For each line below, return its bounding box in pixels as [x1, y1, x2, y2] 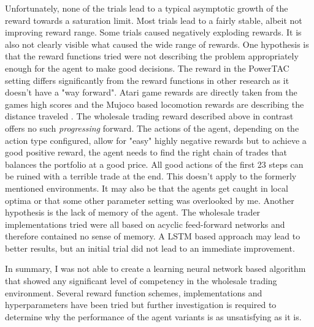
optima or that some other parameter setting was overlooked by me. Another [5, 194, 294, 206]
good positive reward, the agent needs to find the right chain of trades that [5, 146, 288, 159]
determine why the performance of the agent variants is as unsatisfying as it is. [5, 310, 302, 323]
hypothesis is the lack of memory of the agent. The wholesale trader [5, 206, 261, 219]
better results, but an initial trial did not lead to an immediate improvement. [5, 241, 295, 254]
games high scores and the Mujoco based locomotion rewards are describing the [5, 97, 304, 110]
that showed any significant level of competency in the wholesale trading [5, 274, 277, 287]
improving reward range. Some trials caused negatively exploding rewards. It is [5, 26, 302, 39]
